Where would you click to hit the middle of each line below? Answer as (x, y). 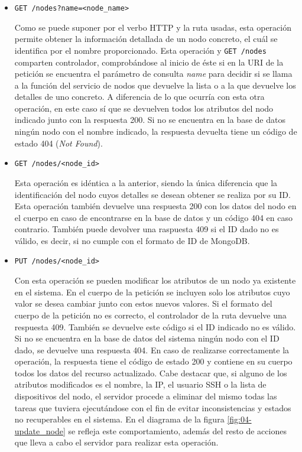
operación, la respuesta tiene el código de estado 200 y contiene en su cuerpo (153, 361)
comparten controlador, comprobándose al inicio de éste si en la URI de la (149, 62)
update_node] (40, 430)
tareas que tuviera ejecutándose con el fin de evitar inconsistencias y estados (153, 407)
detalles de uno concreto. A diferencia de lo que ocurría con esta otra (139, 97)
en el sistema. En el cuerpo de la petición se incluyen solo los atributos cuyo (152, 292)
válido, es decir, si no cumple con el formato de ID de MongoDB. (132, 240)
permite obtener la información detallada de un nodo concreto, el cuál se (146, 39)
